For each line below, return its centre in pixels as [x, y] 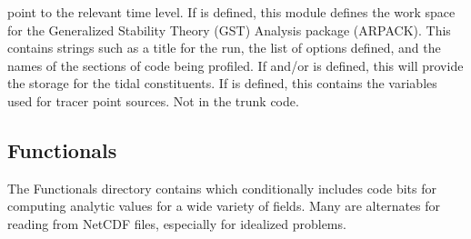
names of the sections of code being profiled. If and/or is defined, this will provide [235, 65]
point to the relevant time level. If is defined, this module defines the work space [231, 12]
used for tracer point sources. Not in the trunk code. [153, 100]
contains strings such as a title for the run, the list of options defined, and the [224, 48]
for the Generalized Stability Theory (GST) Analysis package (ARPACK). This [229, 30]
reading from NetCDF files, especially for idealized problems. [177, 223]
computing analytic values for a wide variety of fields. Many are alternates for [224, 206]
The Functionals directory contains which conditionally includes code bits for [222, 188]
